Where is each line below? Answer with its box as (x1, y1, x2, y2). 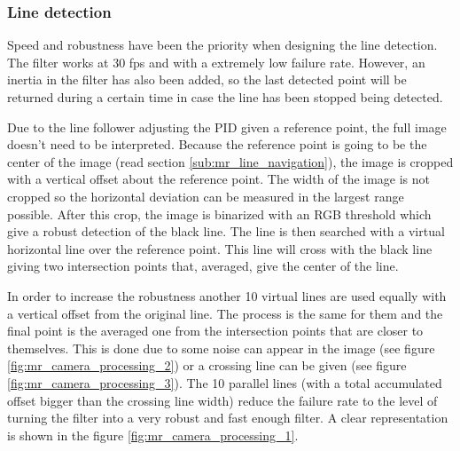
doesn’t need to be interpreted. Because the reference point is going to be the (7, 135, 427, 154)
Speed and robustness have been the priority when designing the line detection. (7, 36, 438, 54)
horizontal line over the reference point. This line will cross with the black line (7, 239, 433, 257)
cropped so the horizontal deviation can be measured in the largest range (7, 186, 404, 205)
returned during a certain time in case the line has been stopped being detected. (7, 88, 443, 106)
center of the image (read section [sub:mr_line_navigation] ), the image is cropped (7, 152, 454, 170)
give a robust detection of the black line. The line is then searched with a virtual (7, 222, 445, 241)
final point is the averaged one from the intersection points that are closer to (7, 321, 424, 340)
